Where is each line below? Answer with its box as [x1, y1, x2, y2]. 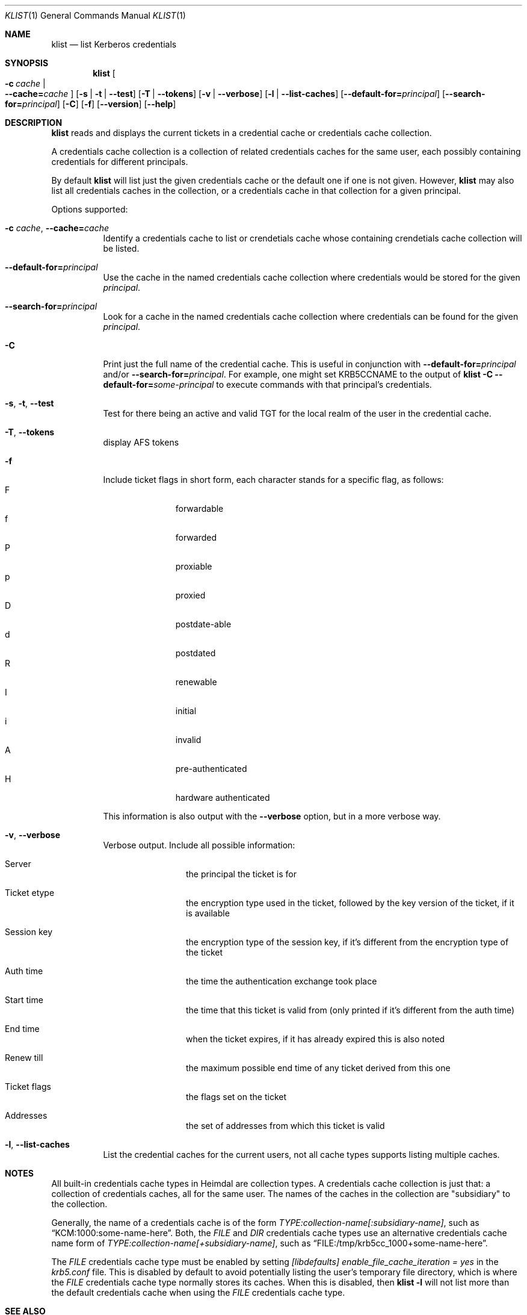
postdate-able [175, 619, 232, 629]
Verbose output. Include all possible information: [103, 840, 295, 850]
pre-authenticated [175, 763, 247, 774]
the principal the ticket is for [186, 869, 297, 879]
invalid [175, 735, 202, 745]
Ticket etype [5, 888, 55, 898]
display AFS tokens [103, 437, 179, 447]
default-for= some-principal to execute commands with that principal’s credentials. [103, 379, 432, 390]
